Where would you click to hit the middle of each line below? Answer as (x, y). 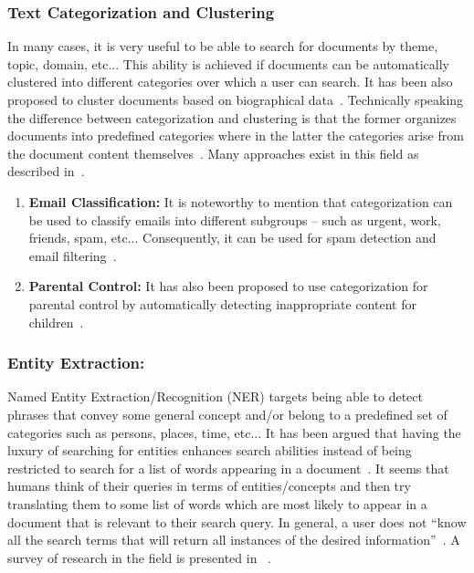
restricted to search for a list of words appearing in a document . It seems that (228, 468)
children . (56, 322)
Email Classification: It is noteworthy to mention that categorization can (241, 201)
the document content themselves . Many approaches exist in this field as (213, 153)
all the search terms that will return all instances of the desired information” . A (234, 540)
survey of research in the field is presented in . (140, 557)
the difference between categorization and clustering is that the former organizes (232, 117)
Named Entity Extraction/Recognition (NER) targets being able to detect (215, 396)
